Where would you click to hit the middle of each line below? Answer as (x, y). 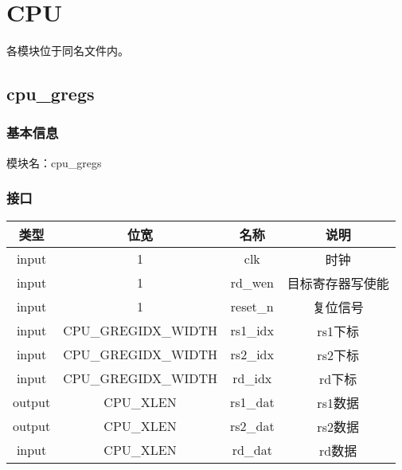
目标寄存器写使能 (338, 283)
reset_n (252, 307)
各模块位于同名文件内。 (68, 51)
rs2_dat (252, 426)
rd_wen (252, 283)
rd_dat (252, 450)
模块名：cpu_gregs (54, 162)
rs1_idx (252, 331)
